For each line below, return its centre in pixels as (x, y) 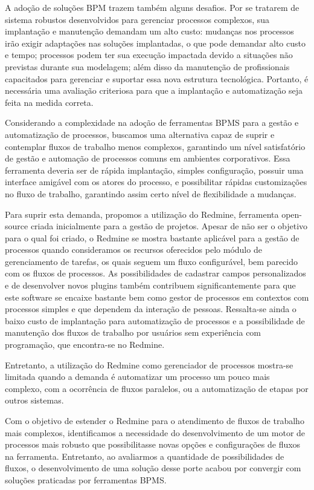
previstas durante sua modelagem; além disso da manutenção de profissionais (147, 66)
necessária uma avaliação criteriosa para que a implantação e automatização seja (154, 90)
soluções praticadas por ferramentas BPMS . (86, 479)
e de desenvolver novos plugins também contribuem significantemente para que (150, 285)
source (17, 226)
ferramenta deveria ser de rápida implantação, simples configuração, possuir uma (154, 170)
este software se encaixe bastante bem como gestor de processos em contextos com (157, 297)
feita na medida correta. (49, 102)
